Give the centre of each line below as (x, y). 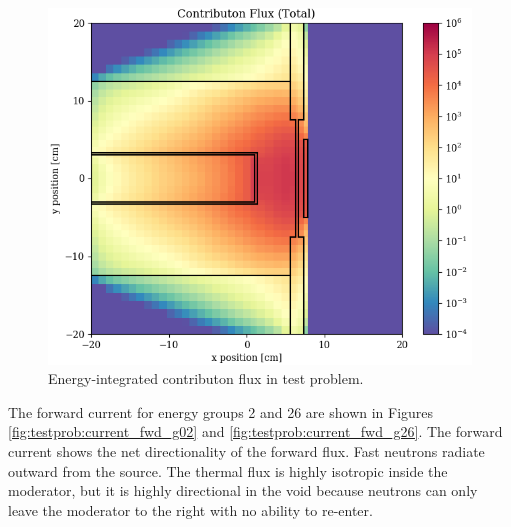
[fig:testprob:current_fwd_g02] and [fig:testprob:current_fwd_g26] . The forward (255, 431)
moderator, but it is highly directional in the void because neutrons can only (243, 490)
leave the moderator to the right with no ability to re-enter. (190, 509)
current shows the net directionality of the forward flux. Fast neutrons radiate (246, 451)
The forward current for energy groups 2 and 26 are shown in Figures (221, 411)
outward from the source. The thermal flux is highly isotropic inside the (228, 470)
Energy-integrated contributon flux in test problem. (206, 378)
